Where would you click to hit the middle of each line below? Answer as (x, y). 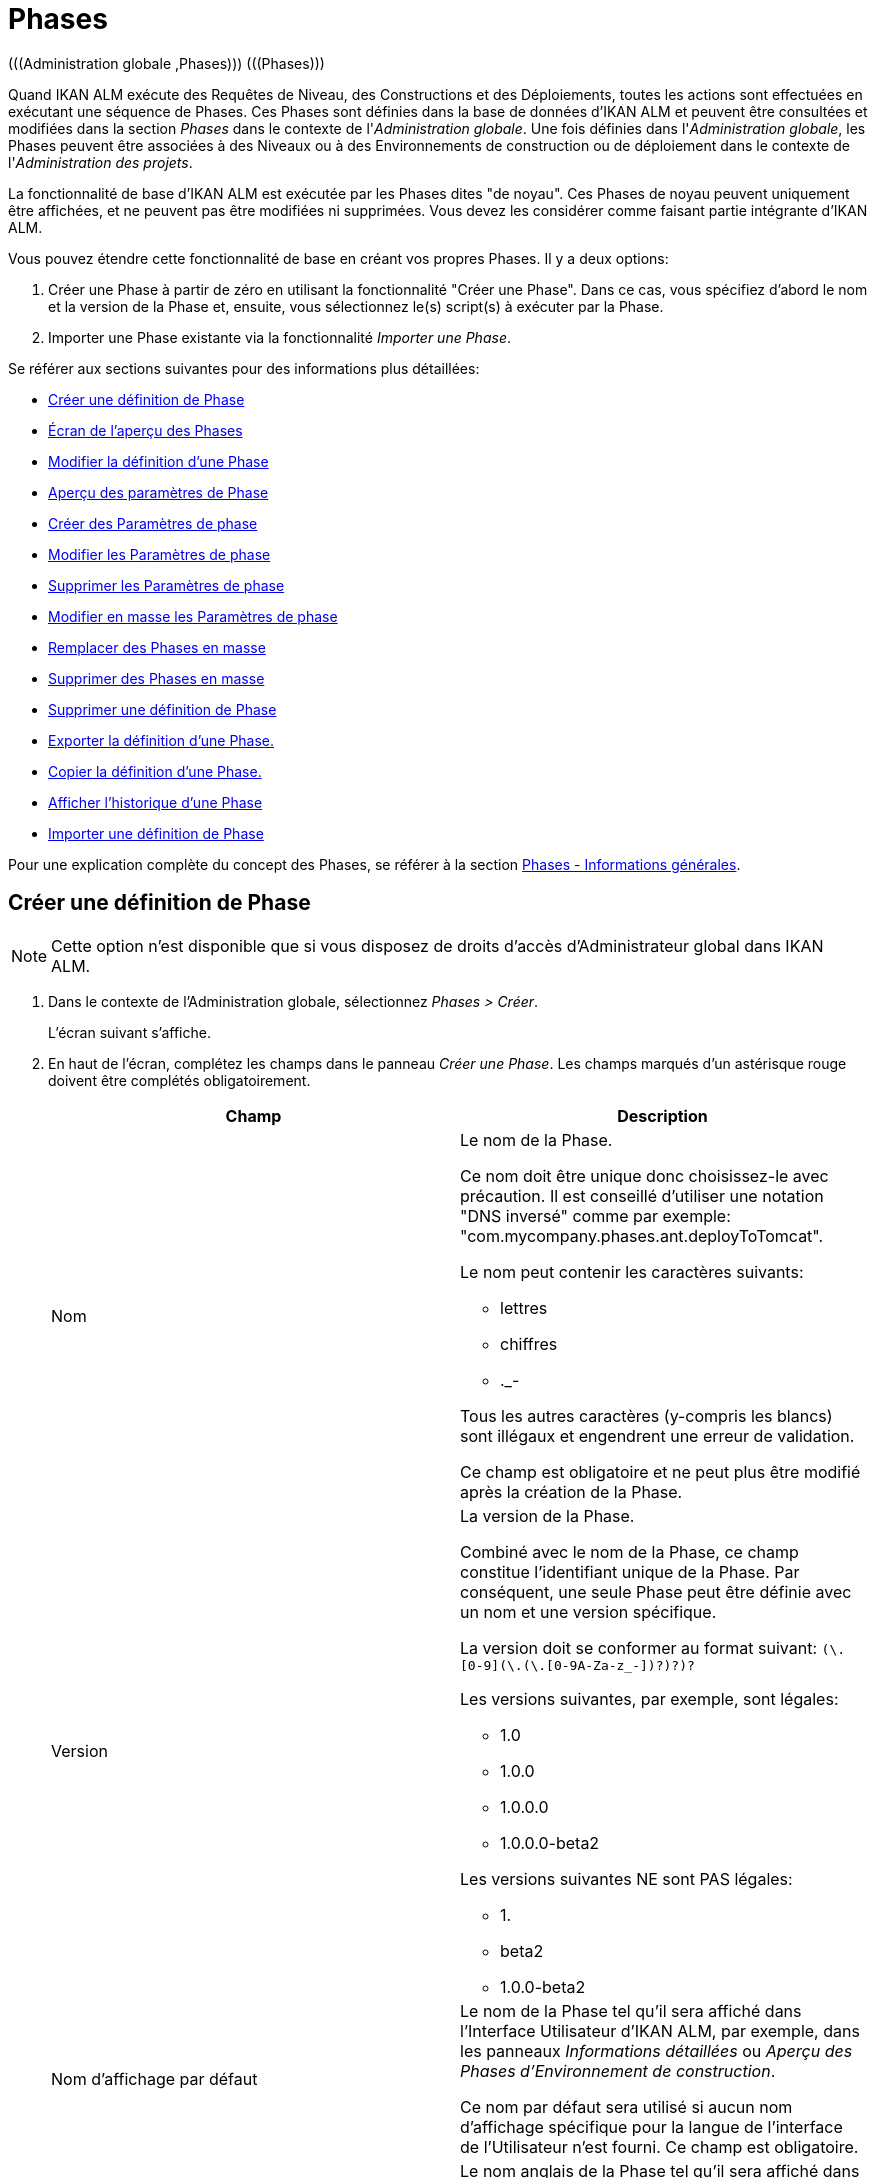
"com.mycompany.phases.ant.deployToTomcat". (642, 1235)
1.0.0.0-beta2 (550, 1842)
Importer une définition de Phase (156, 833)
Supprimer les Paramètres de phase (166, 585)
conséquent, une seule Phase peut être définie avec (656, 1591)
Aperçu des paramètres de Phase (158, 492)
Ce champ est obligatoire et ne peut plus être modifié (660, 1471)
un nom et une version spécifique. (588, 1611)
